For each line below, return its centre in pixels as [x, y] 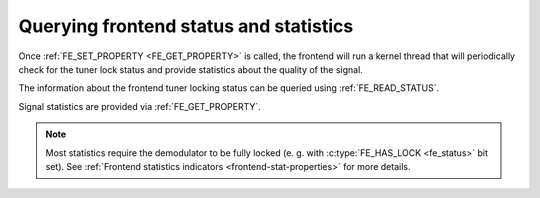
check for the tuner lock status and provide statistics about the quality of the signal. [191, 69]
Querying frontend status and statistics [186, 26]
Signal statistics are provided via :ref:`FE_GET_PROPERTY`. [140, 106]
